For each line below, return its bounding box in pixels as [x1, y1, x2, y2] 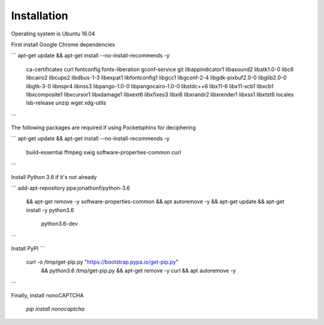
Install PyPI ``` [11, 245, 45, 252]
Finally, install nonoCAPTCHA [11, 291, 84, 299]
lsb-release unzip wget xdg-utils [26, 99, 106, 106]
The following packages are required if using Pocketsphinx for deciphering [11, 124, 196, 132]
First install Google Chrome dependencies [11, 41, 115, 48]
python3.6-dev [41, 220, 78, 228]
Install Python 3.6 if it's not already [11, 173, 97, 180]
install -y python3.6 [26, 206, 74, 213]
